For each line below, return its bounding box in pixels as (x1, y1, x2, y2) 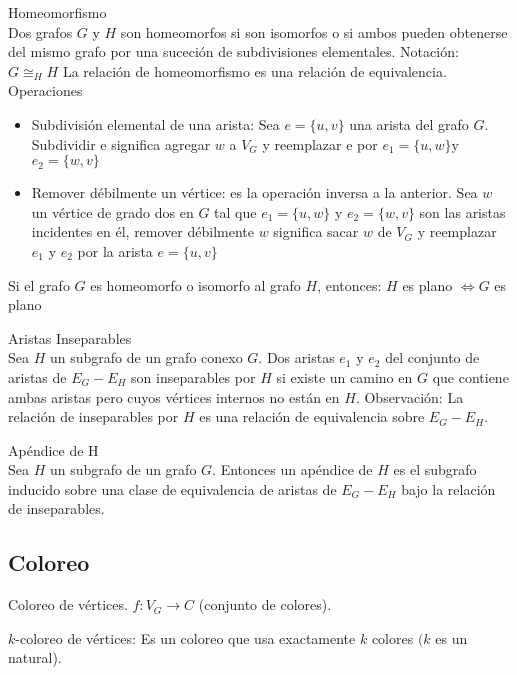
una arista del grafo (349, 113, 469, 134)
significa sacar (273, 221, 359, 242)
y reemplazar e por (262, 133, 378, 154)
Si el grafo (8, 274, 70, 295)
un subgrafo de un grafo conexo (49, 347, 243, 368)
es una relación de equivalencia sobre (199, 406, 425, 427)
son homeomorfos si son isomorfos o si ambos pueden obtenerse (120, 21, 508, 42)
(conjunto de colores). (198, 594, 332, 615)
